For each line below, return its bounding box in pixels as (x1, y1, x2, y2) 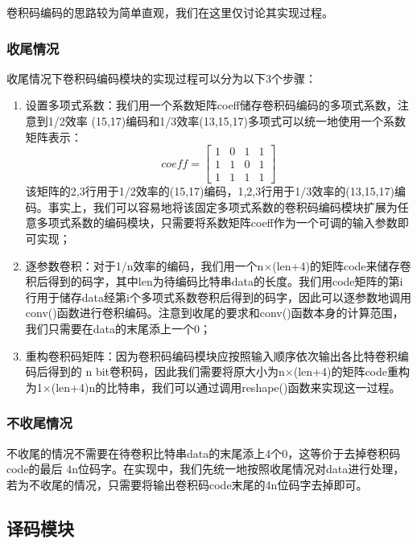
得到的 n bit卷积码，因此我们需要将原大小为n (47, 363, 285, 380)
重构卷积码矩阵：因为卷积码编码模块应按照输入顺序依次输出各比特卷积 (25, 347, 398, 364)
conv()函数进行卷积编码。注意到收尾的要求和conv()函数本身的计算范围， (25, 304, 404, 321)
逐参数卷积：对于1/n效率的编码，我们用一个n (25, 257, 264, 274)
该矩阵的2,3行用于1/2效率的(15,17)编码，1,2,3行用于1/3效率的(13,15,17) (25, 183, 394, 200)
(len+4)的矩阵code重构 (293, 363, 411, 380)
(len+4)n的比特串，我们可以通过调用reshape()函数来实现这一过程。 (51, 378, 401, 395)
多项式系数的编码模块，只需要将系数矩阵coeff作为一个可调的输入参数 (36, 214, 398, 231)
